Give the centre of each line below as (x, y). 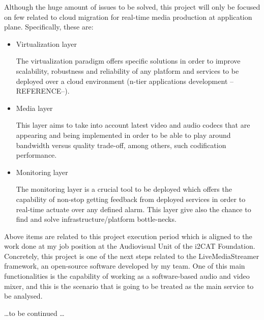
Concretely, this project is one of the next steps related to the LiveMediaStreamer (132, 256)
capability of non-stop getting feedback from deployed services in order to (131, 199)
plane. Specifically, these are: (49, 27)
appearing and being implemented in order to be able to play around (123, 135)
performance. (36, 155)
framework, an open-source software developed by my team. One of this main (125, 266)
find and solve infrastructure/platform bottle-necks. (96, 219)
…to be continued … (34, 313)
